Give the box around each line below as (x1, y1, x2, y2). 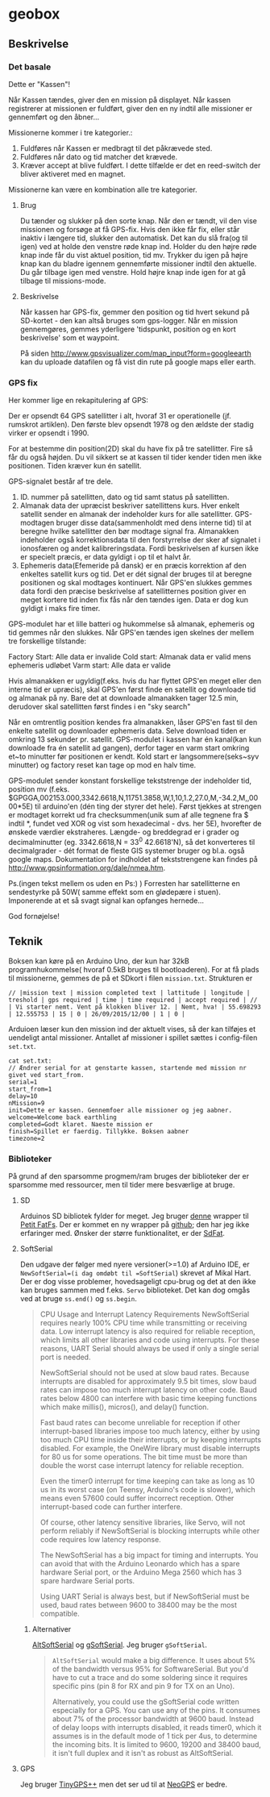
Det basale (8, 61, 52, 73)
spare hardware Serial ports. (39, 1575, 135, 1585)
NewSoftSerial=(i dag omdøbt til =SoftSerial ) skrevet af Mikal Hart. (19, 1267, 251, 1278)
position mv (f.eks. (8, 784, 70, 794)
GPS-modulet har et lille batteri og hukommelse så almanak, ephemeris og (8, 619, 255, 629)
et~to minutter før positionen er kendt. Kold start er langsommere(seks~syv (8, 751, 260, 762)
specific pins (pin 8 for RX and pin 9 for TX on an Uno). (52, 1681, 235, 1691)
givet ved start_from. (8, 1071, 85, 1079)
